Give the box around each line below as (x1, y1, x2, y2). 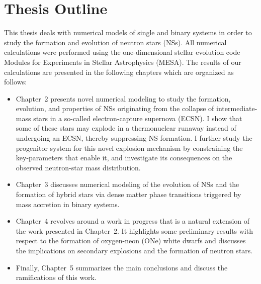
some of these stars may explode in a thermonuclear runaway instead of (16, 123, 236, 133)
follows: (4, 76, 27, 87)
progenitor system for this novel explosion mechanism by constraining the (16, 142, 243, 153)
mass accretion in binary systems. (16, 199, 120, 209)
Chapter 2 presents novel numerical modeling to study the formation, (16, 93, 231, 104)
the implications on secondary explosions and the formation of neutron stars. (16, 245, 253, 255)
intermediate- (216, 103, 257, 114)
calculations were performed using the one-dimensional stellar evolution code (4, 47, 240, 57)
